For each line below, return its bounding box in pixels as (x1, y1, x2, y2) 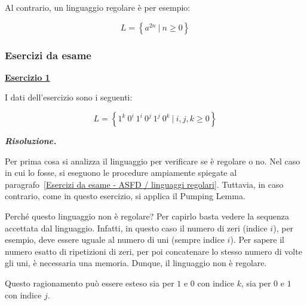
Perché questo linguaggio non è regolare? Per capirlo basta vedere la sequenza (5, 209, 290, 222)
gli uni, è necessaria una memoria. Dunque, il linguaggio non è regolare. (5, 257, 267, 269)
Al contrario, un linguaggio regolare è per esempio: (5, 1, 191, 13)
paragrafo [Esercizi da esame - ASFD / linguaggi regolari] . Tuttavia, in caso (5, 178, 284, 190)
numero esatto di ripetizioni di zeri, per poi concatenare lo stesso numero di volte (5, 245, 302, 257)
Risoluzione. (5, 135, 57, 147)
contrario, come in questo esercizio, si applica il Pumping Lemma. (5, 190, 245, 202)
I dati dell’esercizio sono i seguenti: (5, 91, 133, 103)
